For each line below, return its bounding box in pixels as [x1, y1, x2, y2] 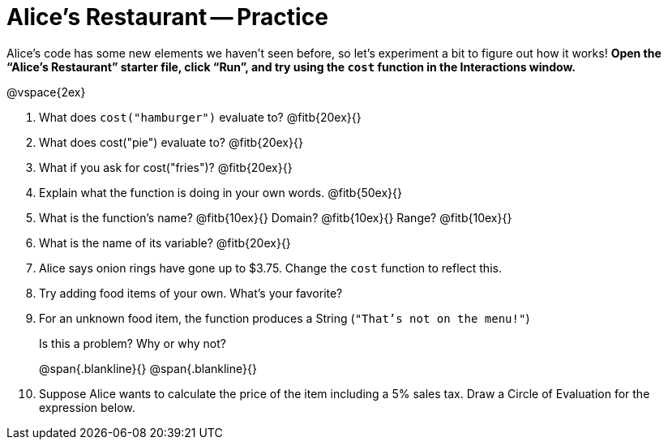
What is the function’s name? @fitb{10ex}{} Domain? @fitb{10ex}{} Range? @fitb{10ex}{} [39, 210, 512, 225]
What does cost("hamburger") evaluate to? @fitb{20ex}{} [39, 109, 362, 124]
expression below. [39, 400, 135, 414]
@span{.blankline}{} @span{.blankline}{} [39, 361, 257, 375]
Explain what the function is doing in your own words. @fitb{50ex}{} [39, 185, 402, 199]
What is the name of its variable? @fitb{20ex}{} [39, 235, 291, 250]
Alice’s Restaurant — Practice [6, 3, 328, 31]
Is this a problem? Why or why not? [39, 336, 226, 350]
